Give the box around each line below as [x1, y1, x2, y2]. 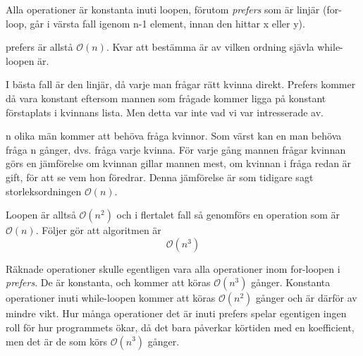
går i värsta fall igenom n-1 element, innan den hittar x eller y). [30, 16, 305, 30]
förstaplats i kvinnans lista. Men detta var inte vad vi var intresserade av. [6, 104, 324, 119]
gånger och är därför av [256, 290, 357, 305]
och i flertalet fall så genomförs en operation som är [116, 207, 340, 222]
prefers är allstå [6, 39, 73, 54]
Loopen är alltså [6, 207, 76, 222]
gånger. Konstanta [251, 275, 331, 290]
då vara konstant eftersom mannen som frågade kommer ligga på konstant [6, 90, 326, 105]
